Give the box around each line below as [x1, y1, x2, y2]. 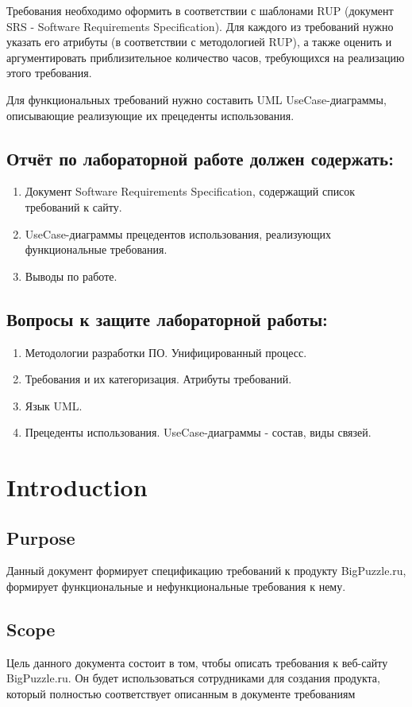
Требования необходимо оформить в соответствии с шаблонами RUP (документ [6, 2, 394, 18]
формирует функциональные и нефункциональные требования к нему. [6, 578, 346, 595]
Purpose [6, 525, 75, 550]
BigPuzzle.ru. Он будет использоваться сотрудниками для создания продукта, [6, 670, 380, 686]
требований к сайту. [25, 198, 122, 215]
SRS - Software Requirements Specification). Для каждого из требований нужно [6, 17, 394, 34]
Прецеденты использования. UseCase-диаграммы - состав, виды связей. [25, 424, 372, 441]
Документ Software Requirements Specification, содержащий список [25, 183, 356, 200]
